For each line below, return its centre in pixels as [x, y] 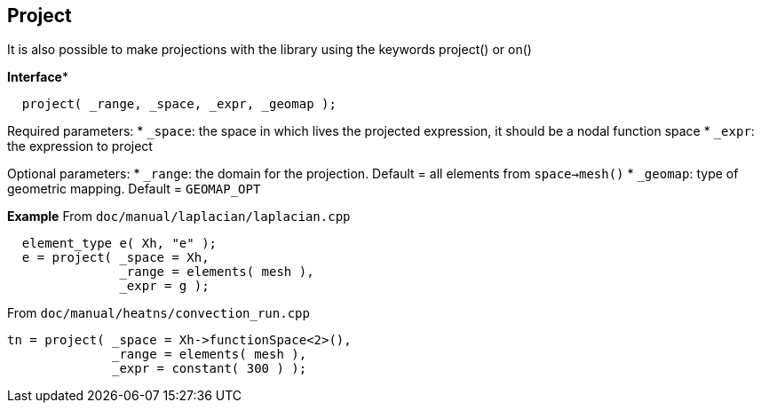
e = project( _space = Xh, [115, 258]
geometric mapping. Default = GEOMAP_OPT [134, 189]
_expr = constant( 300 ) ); [210, 369]
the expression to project [80, 146]
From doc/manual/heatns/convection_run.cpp [159, 313]
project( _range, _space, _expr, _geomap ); [179, 104]
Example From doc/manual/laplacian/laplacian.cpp [179, 217]
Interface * [38, 77]
